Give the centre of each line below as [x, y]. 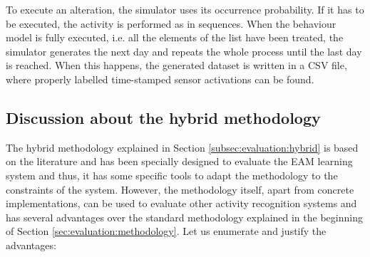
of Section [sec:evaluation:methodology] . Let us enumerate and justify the [166, 231]
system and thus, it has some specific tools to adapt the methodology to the [172, 175]
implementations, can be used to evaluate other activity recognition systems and [181, 203]
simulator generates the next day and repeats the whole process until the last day [184, 51]
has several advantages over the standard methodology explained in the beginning [184, 217]
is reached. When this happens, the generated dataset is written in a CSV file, [176, 65]
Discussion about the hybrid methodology [163, 117]
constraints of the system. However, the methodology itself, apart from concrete [180, 189]
